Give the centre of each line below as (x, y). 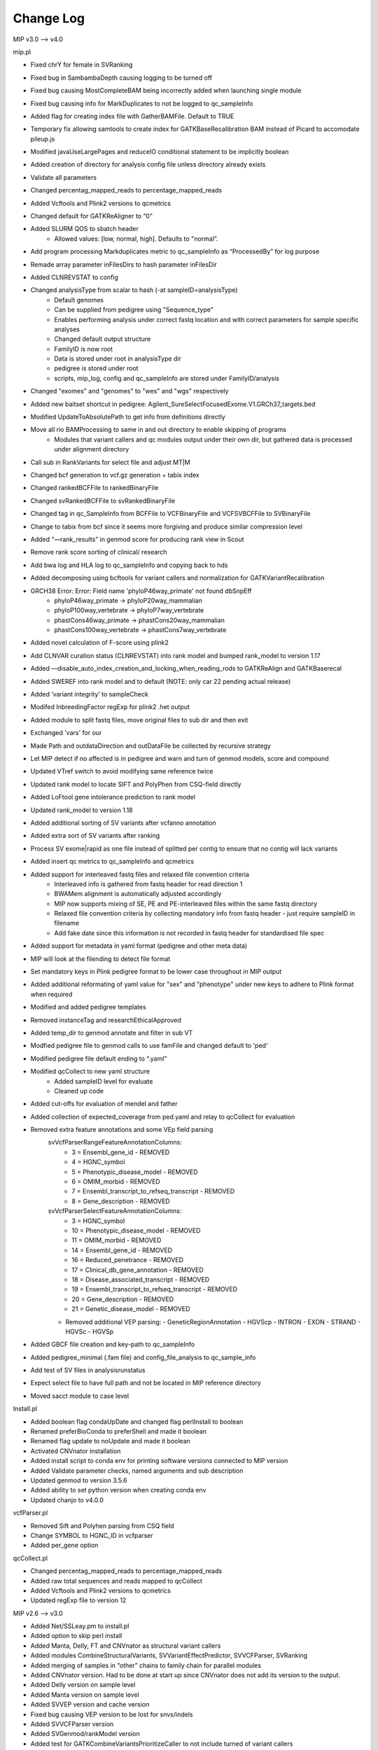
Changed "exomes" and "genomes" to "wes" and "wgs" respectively (129, 391)
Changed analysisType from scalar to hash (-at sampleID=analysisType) (134, 290)
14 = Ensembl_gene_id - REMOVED (122, 1250)
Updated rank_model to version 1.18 (82, 810)
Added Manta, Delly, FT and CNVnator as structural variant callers (126, 1646)
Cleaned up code (79, 1091)
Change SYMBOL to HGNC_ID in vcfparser (92, 1535)
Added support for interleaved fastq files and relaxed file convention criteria (140, 874)
